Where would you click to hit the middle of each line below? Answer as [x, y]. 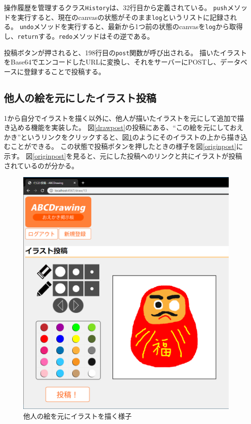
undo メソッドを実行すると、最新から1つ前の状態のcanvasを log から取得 [131, 26]
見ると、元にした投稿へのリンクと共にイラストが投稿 [157, 156]
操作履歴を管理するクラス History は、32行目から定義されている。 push [116, 7]
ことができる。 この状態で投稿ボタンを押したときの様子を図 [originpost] [123, 146]
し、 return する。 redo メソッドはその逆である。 [79, 36]
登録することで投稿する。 [64, 71]
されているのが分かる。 [41, 165]
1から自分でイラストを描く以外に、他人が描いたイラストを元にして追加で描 [124, 118]
